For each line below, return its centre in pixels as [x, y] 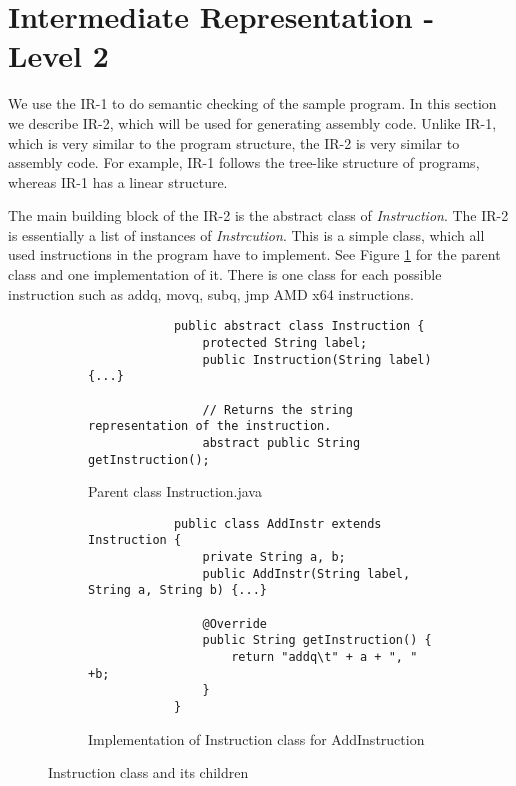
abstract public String [281, 442]
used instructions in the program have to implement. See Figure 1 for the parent [254, 254]
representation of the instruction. [210, 426]
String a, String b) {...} [177, 590]
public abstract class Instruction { [299, 326]
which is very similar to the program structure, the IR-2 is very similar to [234, 142]
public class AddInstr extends [277, 523]
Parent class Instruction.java [175, 491]
